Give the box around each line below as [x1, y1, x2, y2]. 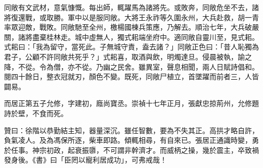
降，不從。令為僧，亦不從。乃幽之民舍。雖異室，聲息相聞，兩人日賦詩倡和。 [4, 61, 259, 72]
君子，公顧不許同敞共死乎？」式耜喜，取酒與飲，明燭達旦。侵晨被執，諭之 [4, 51, 252, 62]
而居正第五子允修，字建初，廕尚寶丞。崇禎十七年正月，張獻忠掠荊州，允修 [4, 98, 252, 108]
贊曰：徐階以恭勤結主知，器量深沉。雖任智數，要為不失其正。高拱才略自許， [4, 125, 259, 135]
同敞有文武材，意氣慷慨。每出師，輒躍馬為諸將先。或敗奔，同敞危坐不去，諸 [4, 2, 259, 12]
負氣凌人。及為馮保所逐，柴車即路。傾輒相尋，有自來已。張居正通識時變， [4, 135, 252, 145]
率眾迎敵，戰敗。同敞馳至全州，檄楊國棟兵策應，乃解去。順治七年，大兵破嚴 [4, 22, 259, 32]
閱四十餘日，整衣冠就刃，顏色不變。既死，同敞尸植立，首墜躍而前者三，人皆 [4, 71, 259, 82]
